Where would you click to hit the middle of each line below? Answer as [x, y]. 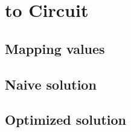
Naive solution [51, 84]
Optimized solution [66, 120]
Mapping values [55, 48]
